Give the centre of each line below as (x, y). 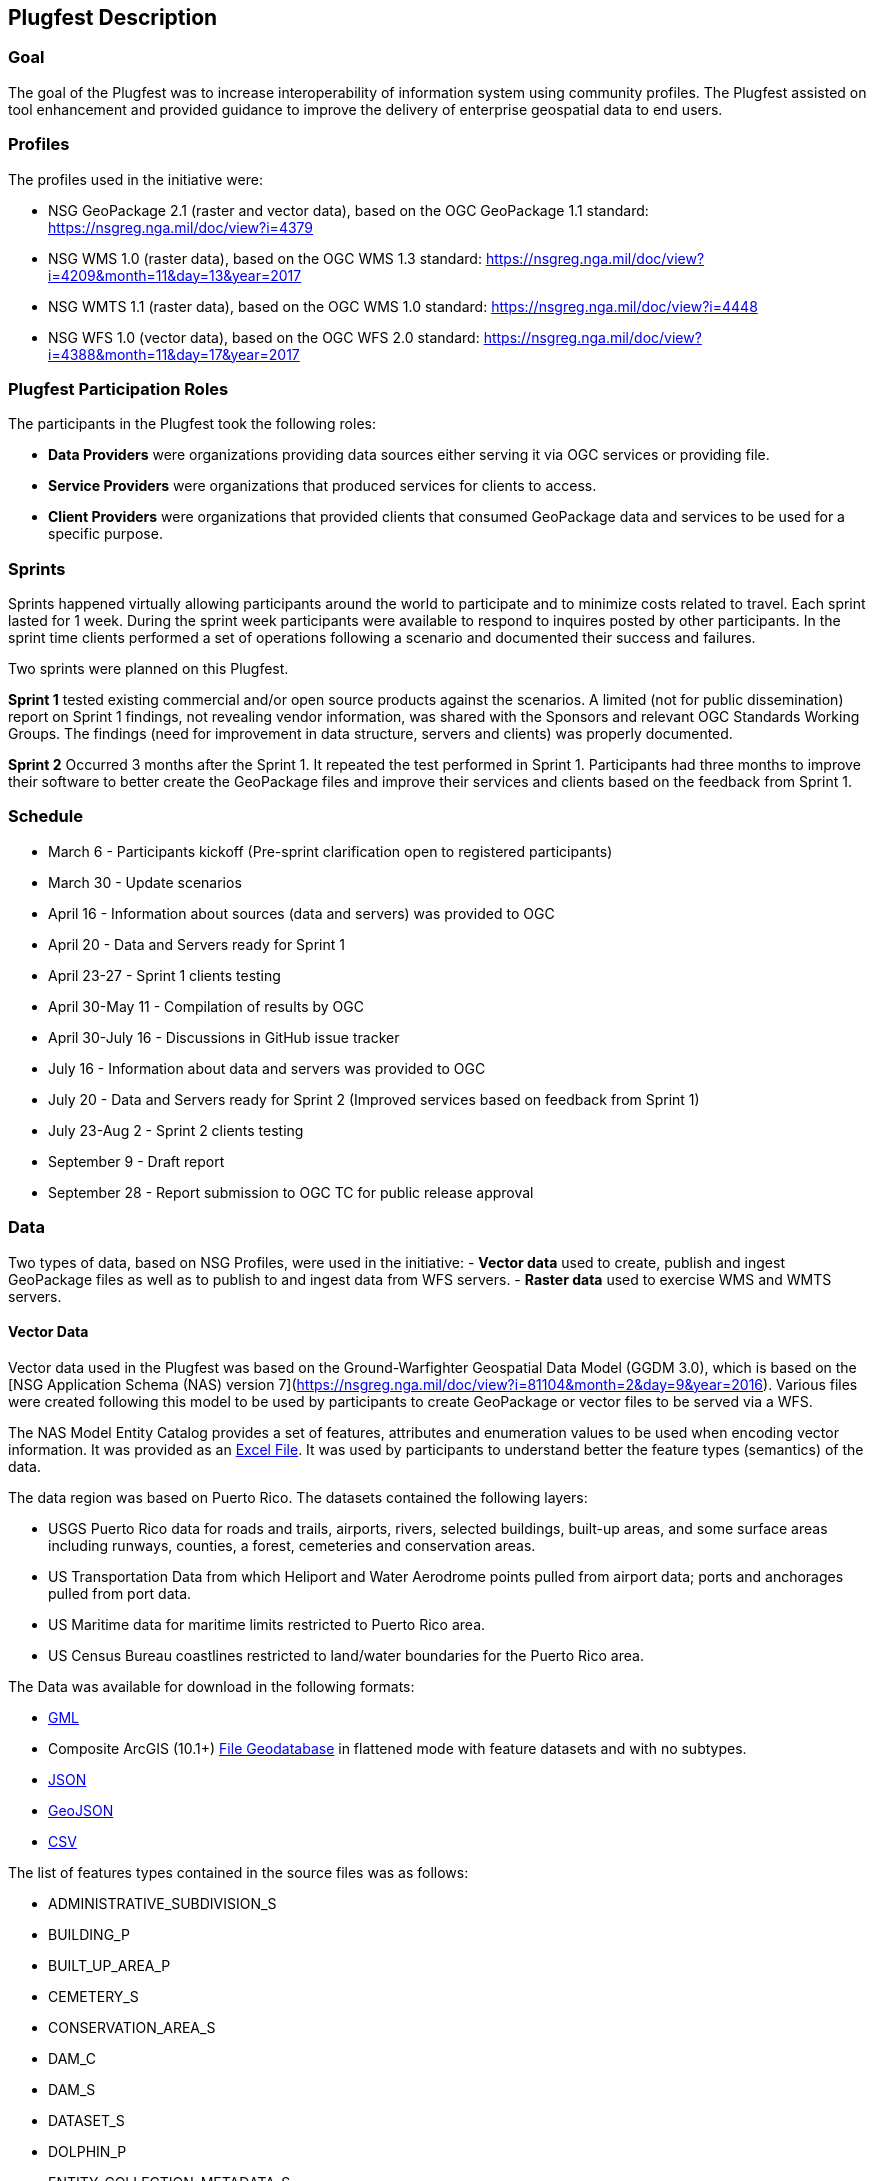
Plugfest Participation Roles (118, 388)
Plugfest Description (113, 17)
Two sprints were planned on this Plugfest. (148, 669)
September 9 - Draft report (136, 1161)
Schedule (45, 816)
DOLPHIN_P (87, 2151)
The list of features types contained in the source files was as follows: (238, 1872)
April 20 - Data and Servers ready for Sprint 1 (196, 944)
